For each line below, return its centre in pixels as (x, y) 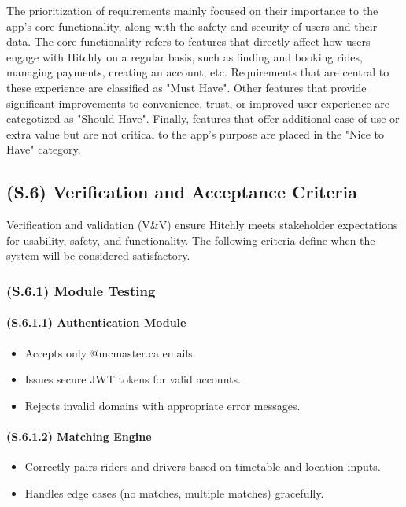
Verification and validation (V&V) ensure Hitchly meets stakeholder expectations (202, 225)
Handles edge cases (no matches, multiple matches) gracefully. (174, 492)
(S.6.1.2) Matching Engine (79, 436)
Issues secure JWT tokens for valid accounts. (133, 379)
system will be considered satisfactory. (98, 255)
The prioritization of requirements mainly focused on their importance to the (192, 10)
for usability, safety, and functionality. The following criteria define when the (191, 240)
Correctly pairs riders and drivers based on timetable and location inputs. (203, 466)
